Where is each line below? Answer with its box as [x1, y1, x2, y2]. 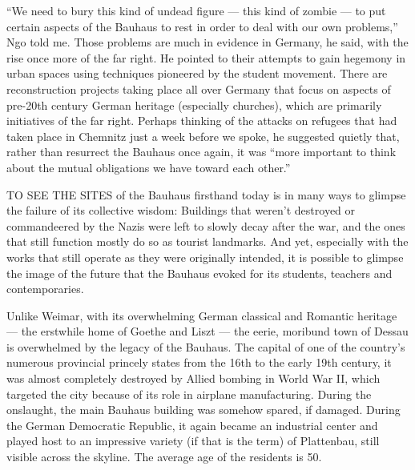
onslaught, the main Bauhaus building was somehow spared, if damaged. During [6, 401, 401, 418]
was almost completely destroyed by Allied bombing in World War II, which [6, 370, 381, 387]
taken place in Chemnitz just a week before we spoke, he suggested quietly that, [6, 127, 400, 144]
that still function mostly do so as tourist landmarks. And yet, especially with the [6, 233, 409, 250]
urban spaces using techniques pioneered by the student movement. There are [6, 65, 388, 82]
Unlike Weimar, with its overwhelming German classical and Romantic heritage [6, 307, 397, 323]
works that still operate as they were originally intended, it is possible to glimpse [6, 248, 404, 265]
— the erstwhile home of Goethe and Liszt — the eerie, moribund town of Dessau [6, 323, 409, 339]
